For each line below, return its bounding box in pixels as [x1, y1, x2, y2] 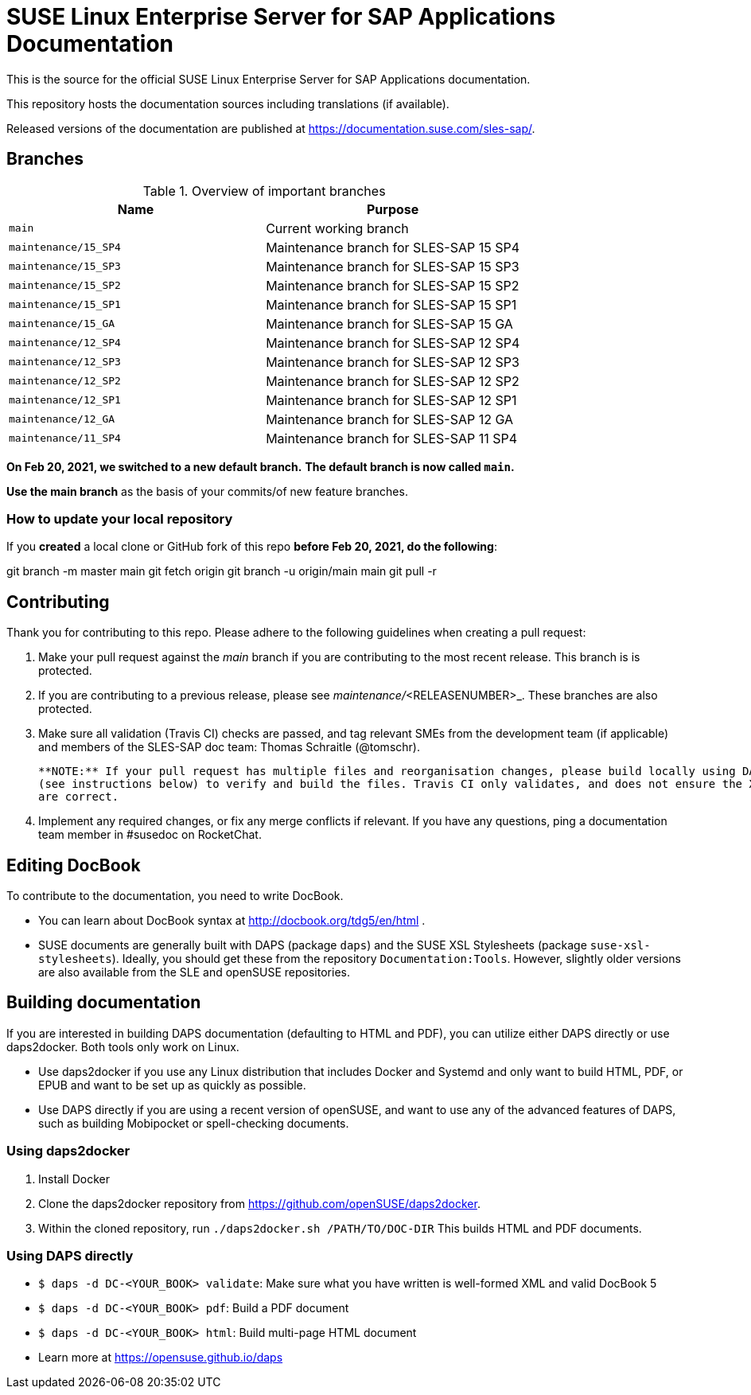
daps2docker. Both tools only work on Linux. [6, 1039, 239, 1054]
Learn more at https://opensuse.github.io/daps [38, 1350, 283, 1365]
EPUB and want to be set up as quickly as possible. [38, 1077, 306, 1092]
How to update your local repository [6, 510, 233, 527]
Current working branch [266, 220, 409, 236]
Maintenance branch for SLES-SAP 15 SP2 [266, 277, 519, 294]
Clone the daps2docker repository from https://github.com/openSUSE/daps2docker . [38, 1196, 481, 1210]
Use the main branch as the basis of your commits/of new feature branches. [6, 484, 408, 498]
